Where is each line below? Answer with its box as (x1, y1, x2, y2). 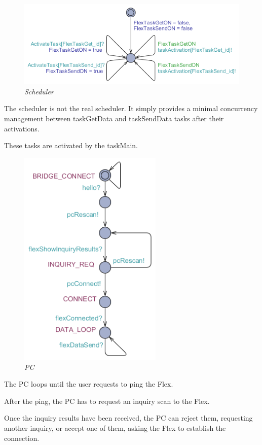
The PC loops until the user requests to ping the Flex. (4, 379, 173, 389)
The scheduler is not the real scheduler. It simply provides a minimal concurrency (4, 103, 258, 114)
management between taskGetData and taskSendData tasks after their (4, 113, 224, 124)
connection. (4, 432, 40, 443)
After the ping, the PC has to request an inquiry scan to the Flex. (4, 395, 210, 406)
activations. (4, 123, 40, 133)
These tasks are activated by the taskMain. (4, 140, 138, 151)
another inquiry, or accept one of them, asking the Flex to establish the (4, 423, 226, 433)
